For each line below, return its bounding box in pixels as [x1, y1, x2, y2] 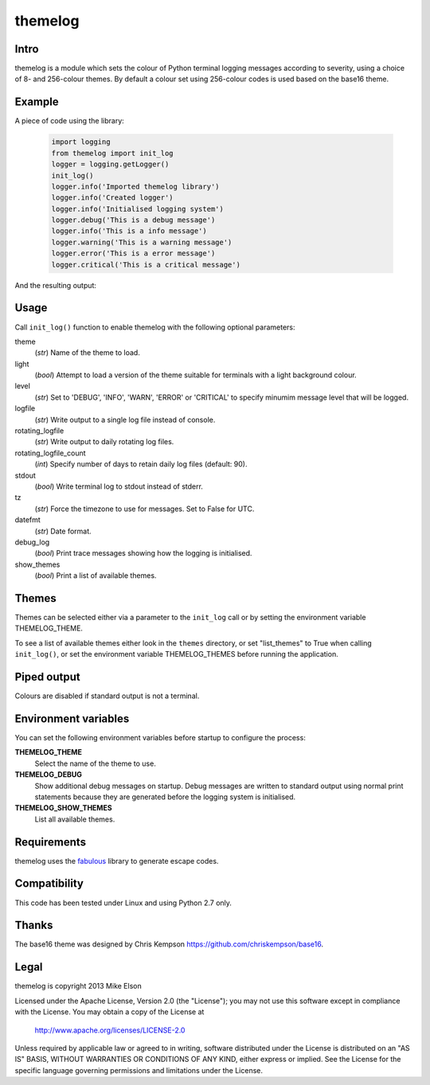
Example [14, 96, 59, 109]
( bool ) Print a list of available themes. [34, 571, 157, 580]
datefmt [14, 515, 41, 525]
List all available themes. [34, 814, 115, 824]
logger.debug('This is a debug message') [51, 216, 216, 224]
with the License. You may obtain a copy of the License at [14, 1007, 205, 1017]
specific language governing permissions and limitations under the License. [14, 1065, 263, 1075]
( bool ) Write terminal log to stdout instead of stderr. [34, 482, 203, 491]
